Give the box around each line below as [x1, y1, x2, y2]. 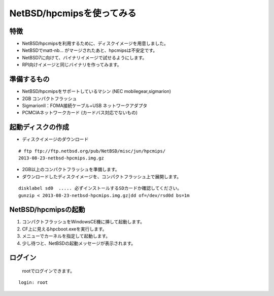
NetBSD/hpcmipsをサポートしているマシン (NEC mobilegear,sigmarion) [22, 88, 172, 94]
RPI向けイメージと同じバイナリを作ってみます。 [22, 61, 122, 68]
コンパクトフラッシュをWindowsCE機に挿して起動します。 [22, 219, 145, 225]
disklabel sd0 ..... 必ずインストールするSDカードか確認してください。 [18, 185, 182, 191]
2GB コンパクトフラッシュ [22, 95, 77, 102]
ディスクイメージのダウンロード [22, 136, 89, 142]
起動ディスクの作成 [9, 123, 70, 131]
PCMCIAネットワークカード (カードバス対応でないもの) [22, 110, 138, 116]
